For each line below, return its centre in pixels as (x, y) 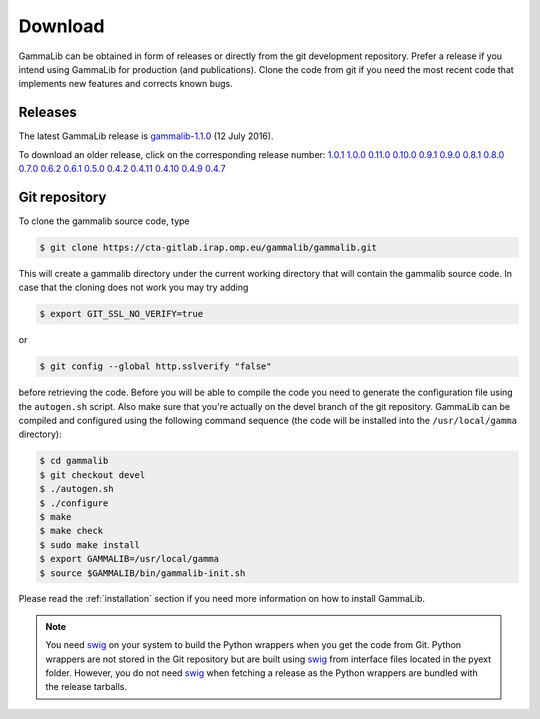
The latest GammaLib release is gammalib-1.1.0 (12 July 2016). (146, 136)
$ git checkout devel (92, 474)
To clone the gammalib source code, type (104, 221)
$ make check (71, 531)
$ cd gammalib (74, 461)
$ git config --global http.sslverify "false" (155, 366)
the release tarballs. (86, 687)
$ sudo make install (89, 544)
